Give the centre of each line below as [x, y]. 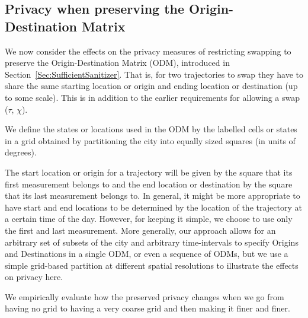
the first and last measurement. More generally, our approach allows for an [140, 230]
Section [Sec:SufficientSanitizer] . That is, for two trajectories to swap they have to [154, 74]
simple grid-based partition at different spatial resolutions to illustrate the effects [152, 265]
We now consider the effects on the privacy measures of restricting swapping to [148, 51]
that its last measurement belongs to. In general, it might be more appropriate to [153, 195]
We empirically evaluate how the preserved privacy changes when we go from [145, 296]
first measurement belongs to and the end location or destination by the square [149, 184]
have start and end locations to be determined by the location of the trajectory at [153, 207]
